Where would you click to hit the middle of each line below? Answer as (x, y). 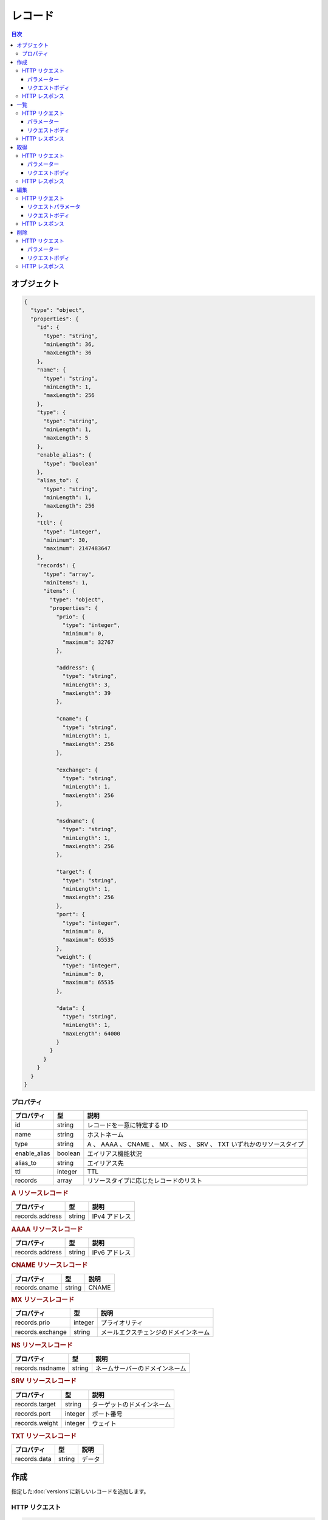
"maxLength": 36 (67, 353)
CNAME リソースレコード (50, 1265)
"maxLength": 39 (87, 693)
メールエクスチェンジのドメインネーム (155, 1333)
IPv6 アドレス (111, 1252)
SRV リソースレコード (44, 1381)
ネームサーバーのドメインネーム (141, 1369)
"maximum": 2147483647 (77, 548)
